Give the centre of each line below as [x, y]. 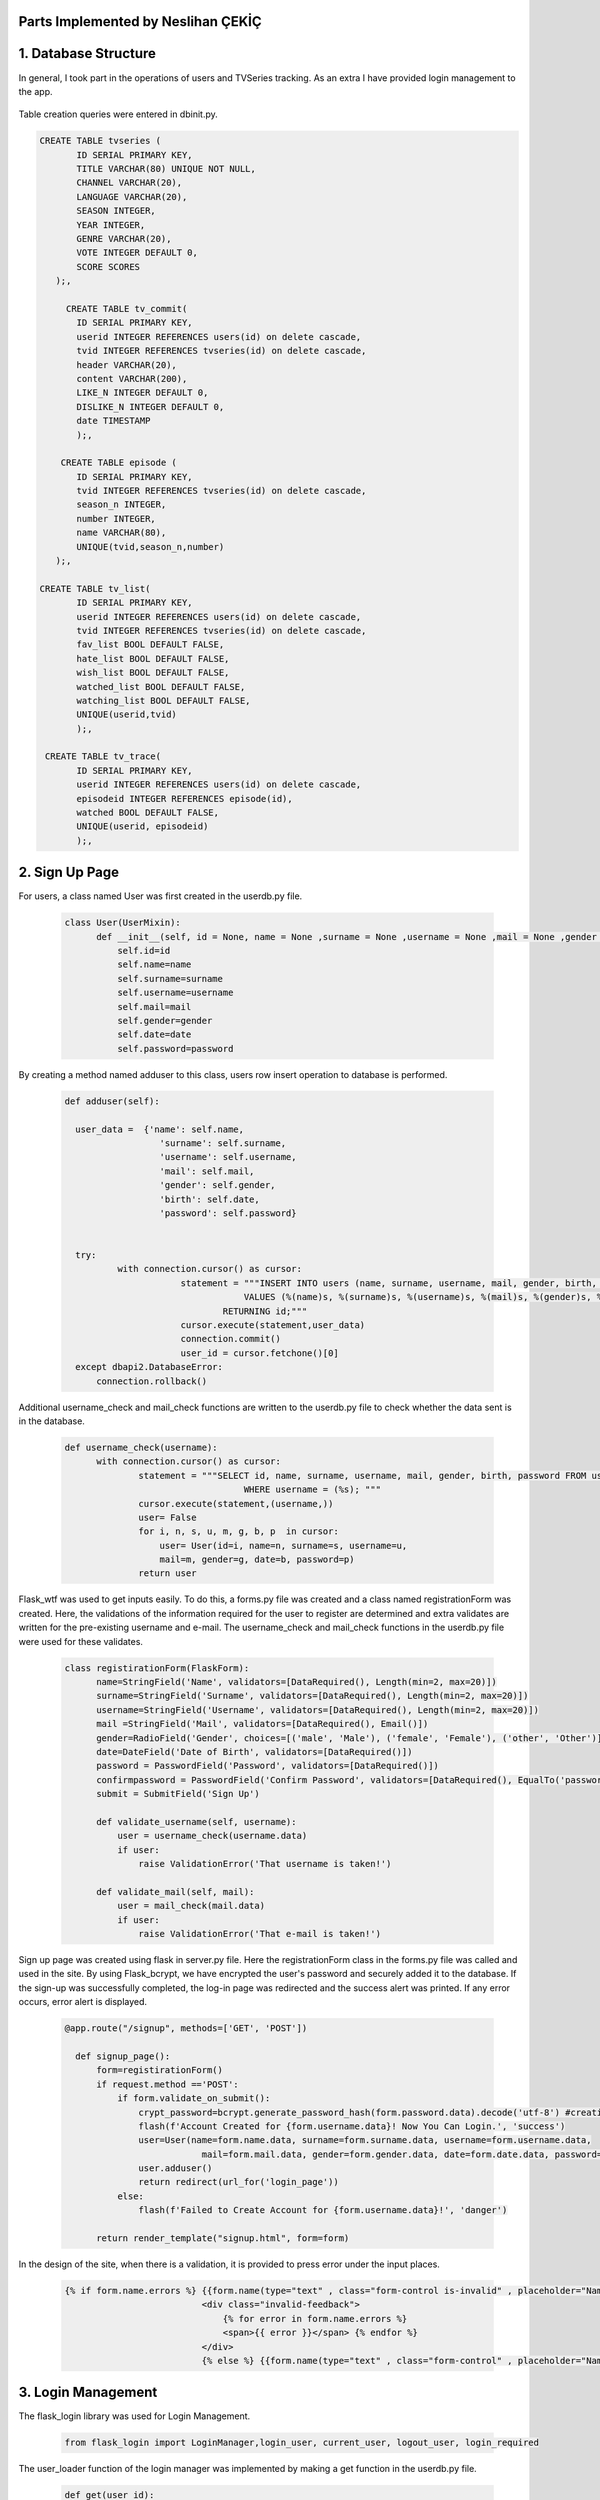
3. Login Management [88, 2392]
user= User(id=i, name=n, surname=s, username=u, [283, 1545]
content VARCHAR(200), [132, 378]
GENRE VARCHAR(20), [124, 239]
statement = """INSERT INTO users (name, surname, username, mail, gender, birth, [388, 1283]
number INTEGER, [116, 518]
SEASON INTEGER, [116, 211]
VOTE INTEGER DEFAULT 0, [137, 253]
